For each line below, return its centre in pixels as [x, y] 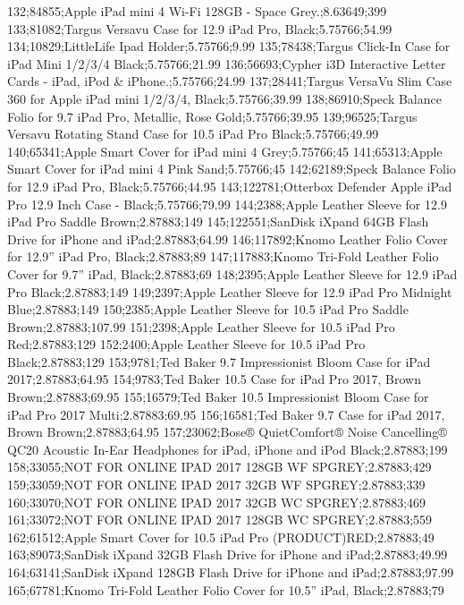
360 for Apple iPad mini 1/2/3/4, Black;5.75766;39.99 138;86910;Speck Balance [224, 98]
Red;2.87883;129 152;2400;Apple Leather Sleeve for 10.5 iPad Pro [186, 344]
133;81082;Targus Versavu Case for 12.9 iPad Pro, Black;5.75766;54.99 [200, 28]
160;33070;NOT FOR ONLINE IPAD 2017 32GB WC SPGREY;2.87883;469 [217, 502]
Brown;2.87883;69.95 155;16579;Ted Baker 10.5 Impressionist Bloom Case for [218, 397]
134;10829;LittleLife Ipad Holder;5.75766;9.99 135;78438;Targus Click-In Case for [229, 46]
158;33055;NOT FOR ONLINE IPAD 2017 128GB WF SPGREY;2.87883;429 [219, 467]
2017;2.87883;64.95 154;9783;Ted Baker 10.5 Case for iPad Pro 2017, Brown [215, 379]
